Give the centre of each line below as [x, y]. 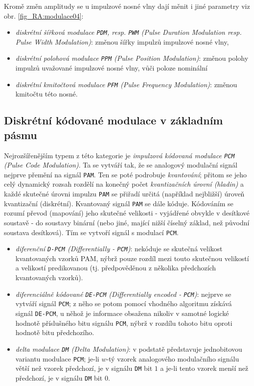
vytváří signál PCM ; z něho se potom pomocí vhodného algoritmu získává [124, 303]
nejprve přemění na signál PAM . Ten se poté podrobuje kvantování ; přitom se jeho [126, 174]
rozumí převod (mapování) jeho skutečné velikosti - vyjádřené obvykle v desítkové [127, 213]
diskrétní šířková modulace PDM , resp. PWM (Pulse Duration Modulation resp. [128, 32]
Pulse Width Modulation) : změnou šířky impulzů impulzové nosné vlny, [122, 41]
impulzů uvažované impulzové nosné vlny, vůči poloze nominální [111, 68]
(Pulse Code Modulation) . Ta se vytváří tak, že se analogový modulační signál [121, 165]
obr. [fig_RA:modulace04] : [44, 15]
